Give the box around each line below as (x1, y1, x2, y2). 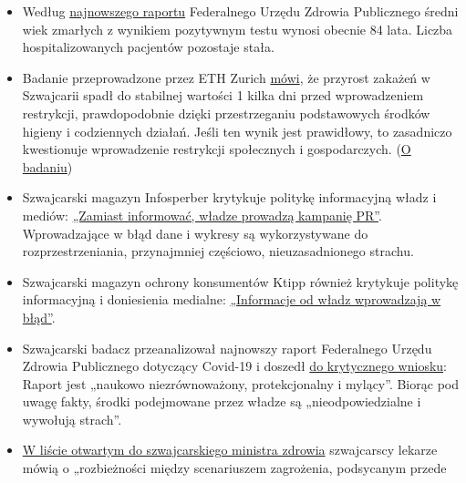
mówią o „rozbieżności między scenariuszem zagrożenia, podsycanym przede (22, 458, 447, 478)
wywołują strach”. (22, 409, 122, 428)
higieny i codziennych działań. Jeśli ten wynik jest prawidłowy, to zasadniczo (22, 121, 452, 140)
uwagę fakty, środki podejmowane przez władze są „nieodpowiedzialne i (22, 392, 421, 411)
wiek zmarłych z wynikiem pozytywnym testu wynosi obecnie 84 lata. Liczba (22, 19, 453, 38)
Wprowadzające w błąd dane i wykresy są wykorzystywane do (22, 223, 368, 242)
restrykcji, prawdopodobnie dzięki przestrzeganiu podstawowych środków (22, 103, 430, 122)
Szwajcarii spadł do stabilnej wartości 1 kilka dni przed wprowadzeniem (22, 86, 424, 105)
